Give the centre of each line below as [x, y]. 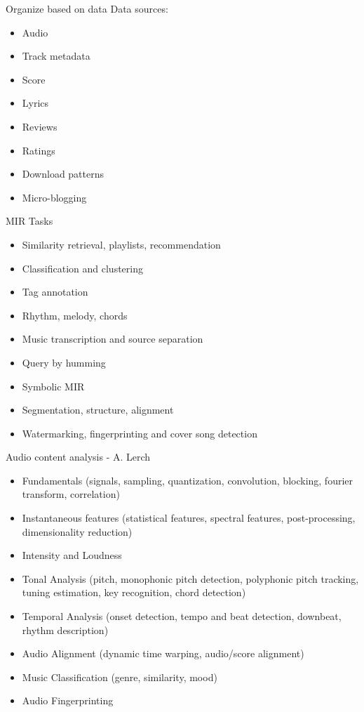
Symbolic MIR [53, 386]
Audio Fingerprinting [68, 700]
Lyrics [35, 103]
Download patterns [63, 174]
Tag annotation [55, 292]
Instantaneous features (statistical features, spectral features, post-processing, [189, 518]
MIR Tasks [29, 221]
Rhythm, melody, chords [75, 315]
